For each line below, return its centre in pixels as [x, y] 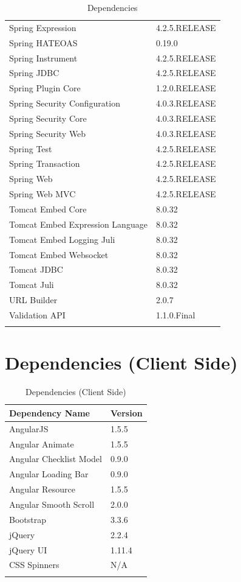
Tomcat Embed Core [48, 209]
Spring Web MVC [42, 194]
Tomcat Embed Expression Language [78, 224]
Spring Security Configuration [65, 103]
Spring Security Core [48, 118]
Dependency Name [49, 412]
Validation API [37, 314]
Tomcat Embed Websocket [59, 254]
